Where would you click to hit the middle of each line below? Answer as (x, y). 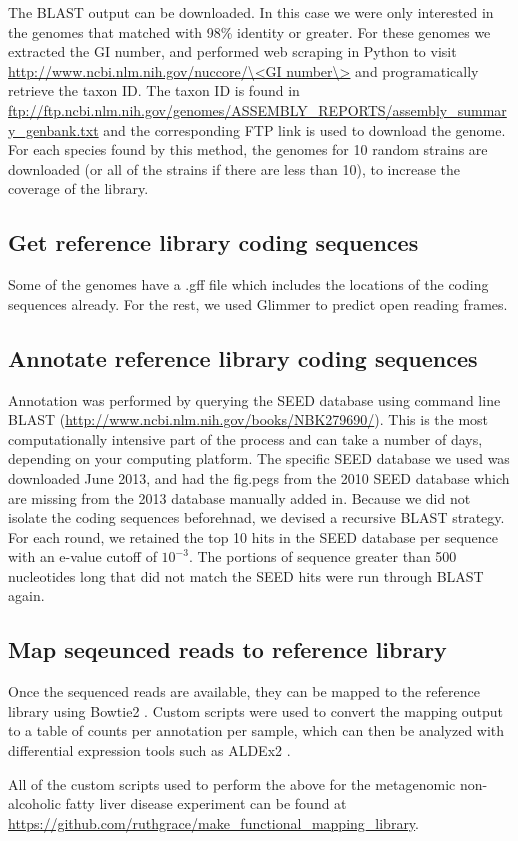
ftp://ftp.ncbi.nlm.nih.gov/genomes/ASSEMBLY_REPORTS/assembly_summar (257, 109)
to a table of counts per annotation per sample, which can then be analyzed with (256, 730)
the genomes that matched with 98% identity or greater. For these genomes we (249, 31)
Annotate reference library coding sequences (243, 357)
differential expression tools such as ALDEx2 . (149, 750)
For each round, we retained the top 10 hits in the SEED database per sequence (253, 536)
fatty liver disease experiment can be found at (206, 803)
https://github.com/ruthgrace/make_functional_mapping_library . (214, 822)
